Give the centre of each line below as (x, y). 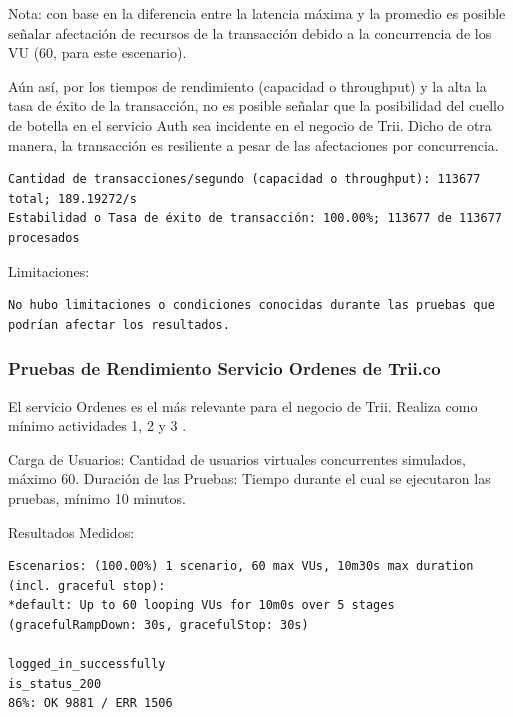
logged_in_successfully (87, 664)
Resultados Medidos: (71, 531)
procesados (44, 237)
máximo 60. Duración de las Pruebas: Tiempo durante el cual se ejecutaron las (249, 478)
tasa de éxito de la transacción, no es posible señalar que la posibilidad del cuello (256, 105)
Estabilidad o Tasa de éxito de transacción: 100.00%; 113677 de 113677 (255, 218)
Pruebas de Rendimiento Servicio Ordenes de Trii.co (224, 368)
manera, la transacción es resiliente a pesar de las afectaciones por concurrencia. (253, 144)
